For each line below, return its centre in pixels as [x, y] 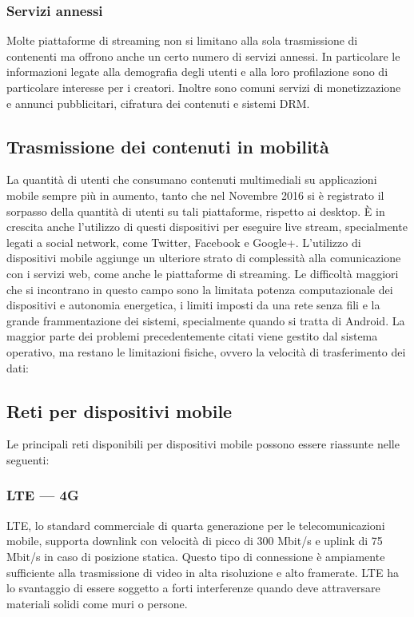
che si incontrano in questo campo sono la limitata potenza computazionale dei [200, 289]
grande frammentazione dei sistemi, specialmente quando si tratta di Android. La [206, 320]
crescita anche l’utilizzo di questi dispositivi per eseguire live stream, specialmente [207, 227]
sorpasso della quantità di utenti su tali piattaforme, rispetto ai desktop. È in [196, 211]
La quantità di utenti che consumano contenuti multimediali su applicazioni [192, 179]
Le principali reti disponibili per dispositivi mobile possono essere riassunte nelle [203, 444]
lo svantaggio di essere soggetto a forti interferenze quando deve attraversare [193, 588]
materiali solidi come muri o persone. [97, 603]
